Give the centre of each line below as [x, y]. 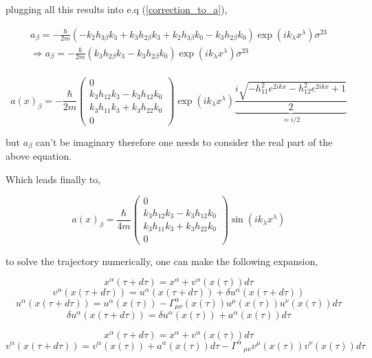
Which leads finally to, [53, 179]
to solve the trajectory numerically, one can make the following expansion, [162, 261]
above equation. [39, 156]
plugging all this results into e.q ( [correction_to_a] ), [117, 9]
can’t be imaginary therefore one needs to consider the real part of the [184, 141]
